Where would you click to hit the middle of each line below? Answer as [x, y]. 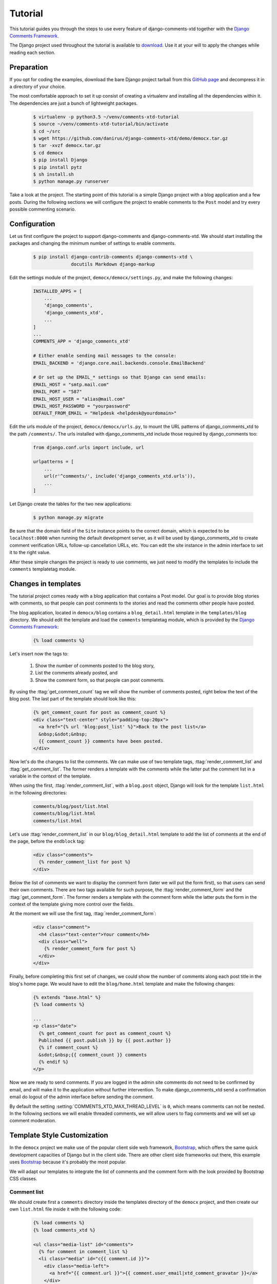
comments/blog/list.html [64, 814]
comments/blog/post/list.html [71, 806]
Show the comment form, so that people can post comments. [100, 680]
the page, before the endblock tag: [47, 841]
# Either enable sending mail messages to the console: [105, 356]
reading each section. [33, 52]
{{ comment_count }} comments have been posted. [101, 741]
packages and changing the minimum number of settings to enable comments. [93, 243]
